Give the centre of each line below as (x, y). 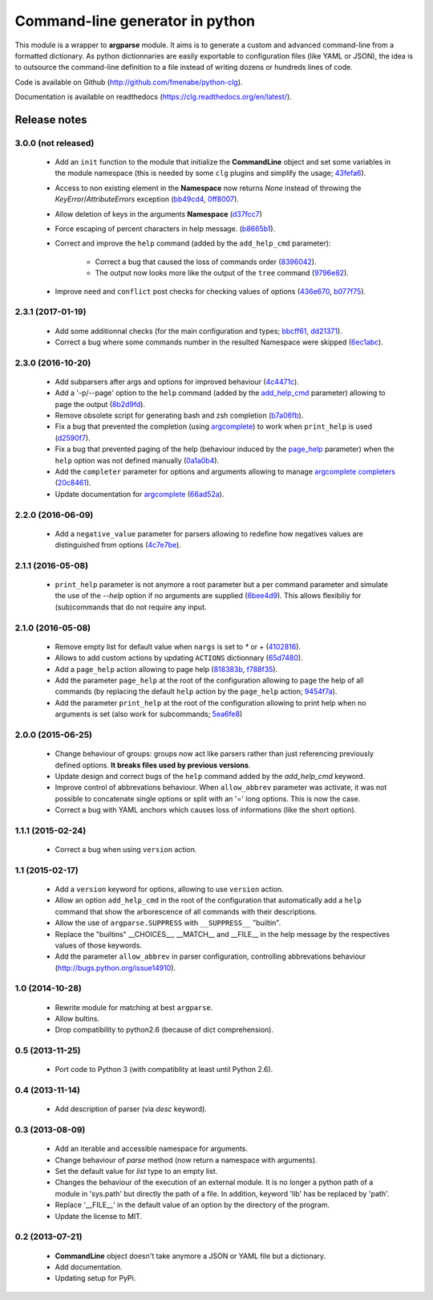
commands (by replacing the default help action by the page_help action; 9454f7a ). (196, 691)
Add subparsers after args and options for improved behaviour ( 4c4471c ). (177, 381)
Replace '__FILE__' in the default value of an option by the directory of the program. (192, 1205)
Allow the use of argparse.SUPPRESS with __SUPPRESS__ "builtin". (168, 923)
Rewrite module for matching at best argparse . (134, 1007)
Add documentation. (89, 1267)
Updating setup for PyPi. (95, 1278)
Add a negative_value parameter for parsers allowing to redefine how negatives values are (209, 533)
